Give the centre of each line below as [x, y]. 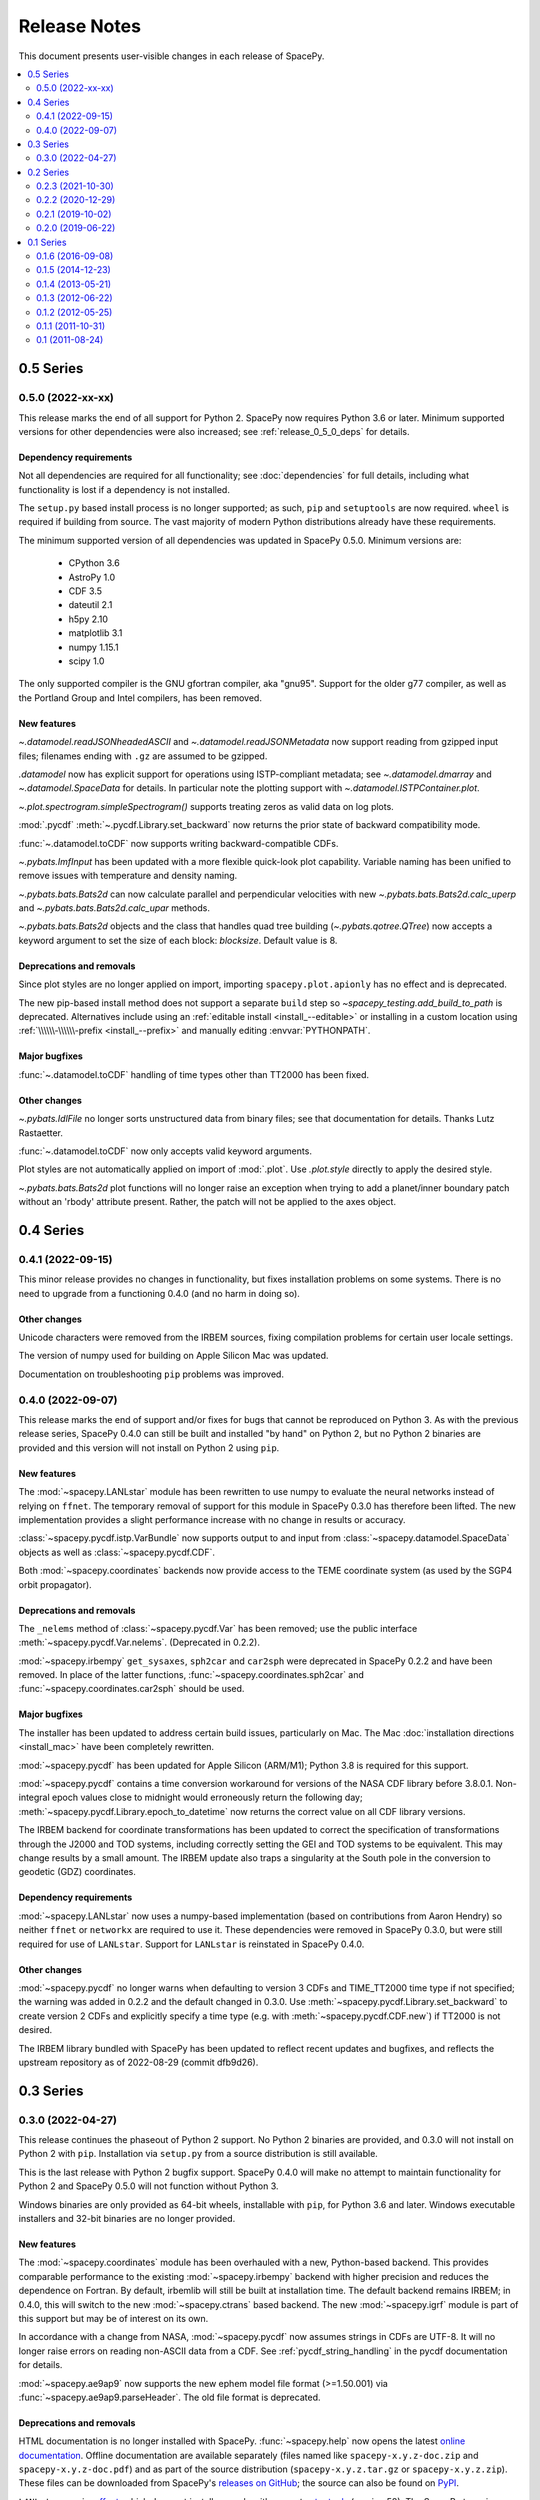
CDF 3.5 [85, 591]
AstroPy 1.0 [92, 577]
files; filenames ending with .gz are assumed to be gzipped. [143, 756]
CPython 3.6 [94, 563]
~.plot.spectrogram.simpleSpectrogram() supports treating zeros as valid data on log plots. [206, 806]
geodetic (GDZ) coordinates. [77, 1872]
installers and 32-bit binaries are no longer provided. [127, 2218]
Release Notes [80, 26]
